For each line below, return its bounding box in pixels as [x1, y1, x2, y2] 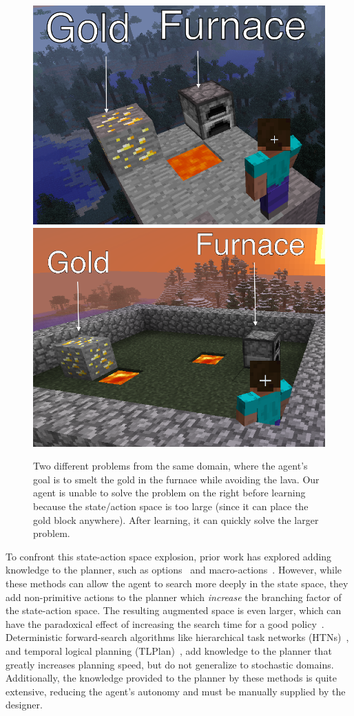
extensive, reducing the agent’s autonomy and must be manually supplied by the [6, 684, 346, 698]
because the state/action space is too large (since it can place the [33, 498, 309, 513]
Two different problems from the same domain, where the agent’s [33, 459, 308, 473]
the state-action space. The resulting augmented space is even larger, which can [6, 603, 342, 618]
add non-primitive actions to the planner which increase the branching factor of [6, 589, 342, 604]
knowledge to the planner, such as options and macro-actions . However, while [6, 562, 342, 577]
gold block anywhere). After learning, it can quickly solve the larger [33, 512, 319, 527]
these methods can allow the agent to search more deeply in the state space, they [6, 576, 348, 590]
